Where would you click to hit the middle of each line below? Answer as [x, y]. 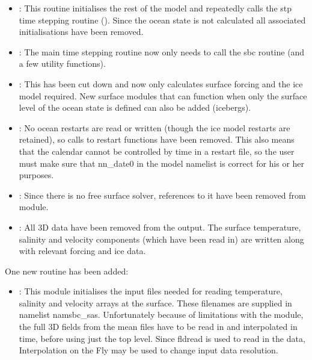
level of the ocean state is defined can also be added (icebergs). [135, 107]
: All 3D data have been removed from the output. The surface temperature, [160, 227]
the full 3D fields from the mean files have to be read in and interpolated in [158, 327]
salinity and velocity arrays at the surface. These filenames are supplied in [155, 303]
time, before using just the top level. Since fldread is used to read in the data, [162, 338]
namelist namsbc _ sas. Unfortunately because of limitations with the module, [161, 315]
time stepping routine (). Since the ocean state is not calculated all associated [162, 20]
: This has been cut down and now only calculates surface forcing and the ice [161, 83]
